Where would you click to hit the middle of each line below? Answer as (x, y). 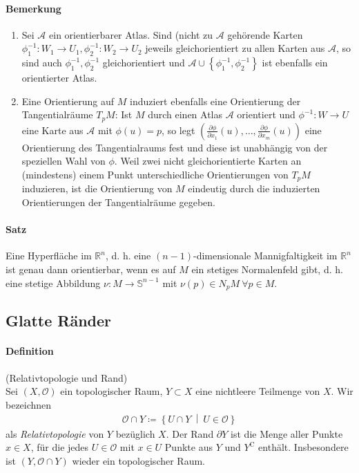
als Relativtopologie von (55, 433)
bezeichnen (29, 404)
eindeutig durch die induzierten (254, 188)
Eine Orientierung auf (68, 101)
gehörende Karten (265, 34)
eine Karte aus (52, 130)
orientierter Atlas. (59, 78)
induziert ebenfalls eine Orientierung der (215, 101)
